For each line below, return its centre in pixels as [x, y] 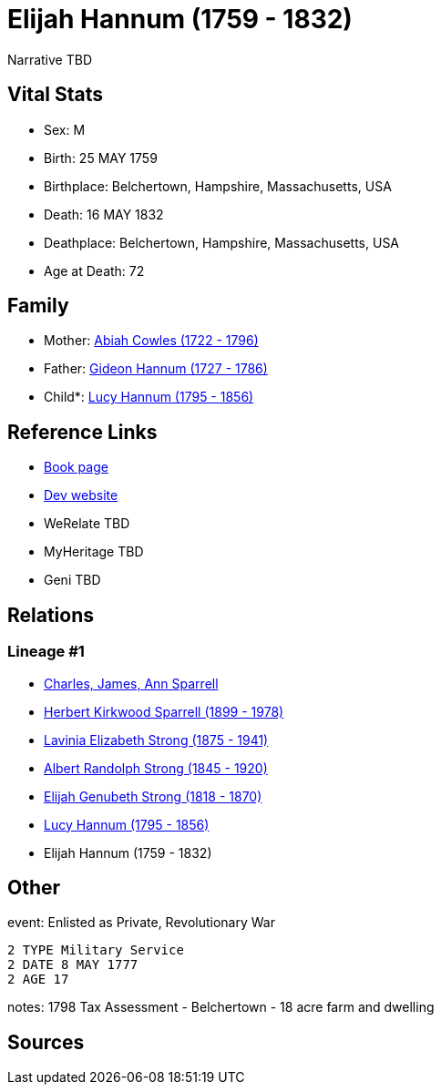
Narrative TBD [50, 59]
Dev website [81, 495]
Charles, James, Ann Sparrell [131, 683]
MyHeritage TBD [94, 552]
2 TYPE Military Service [96, 950]
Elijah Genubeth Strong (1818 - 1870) [153, 796]
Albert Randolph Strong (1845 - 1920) [156, 768]
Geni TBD [72, 580]
